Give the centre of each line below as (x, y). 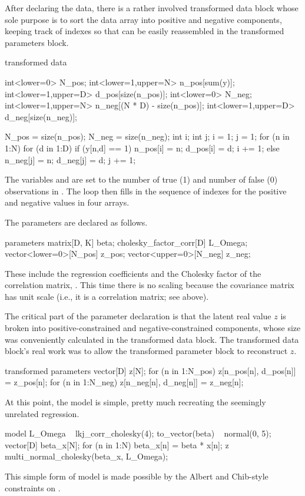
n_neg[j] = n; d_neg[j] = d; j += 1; (70, 159)
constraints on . (33, 487)
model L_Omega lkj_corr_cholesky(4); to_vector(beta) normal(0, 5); (138, 433)
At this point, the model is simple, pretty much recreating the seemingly (135, 402)
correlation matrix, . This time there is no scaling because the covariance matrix (150, 285)
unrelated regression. (42, 413)
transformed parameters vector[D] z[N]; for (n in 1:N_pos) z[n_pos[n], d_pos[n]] (150, 370)
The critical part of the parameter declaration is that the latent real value (138, 316)
